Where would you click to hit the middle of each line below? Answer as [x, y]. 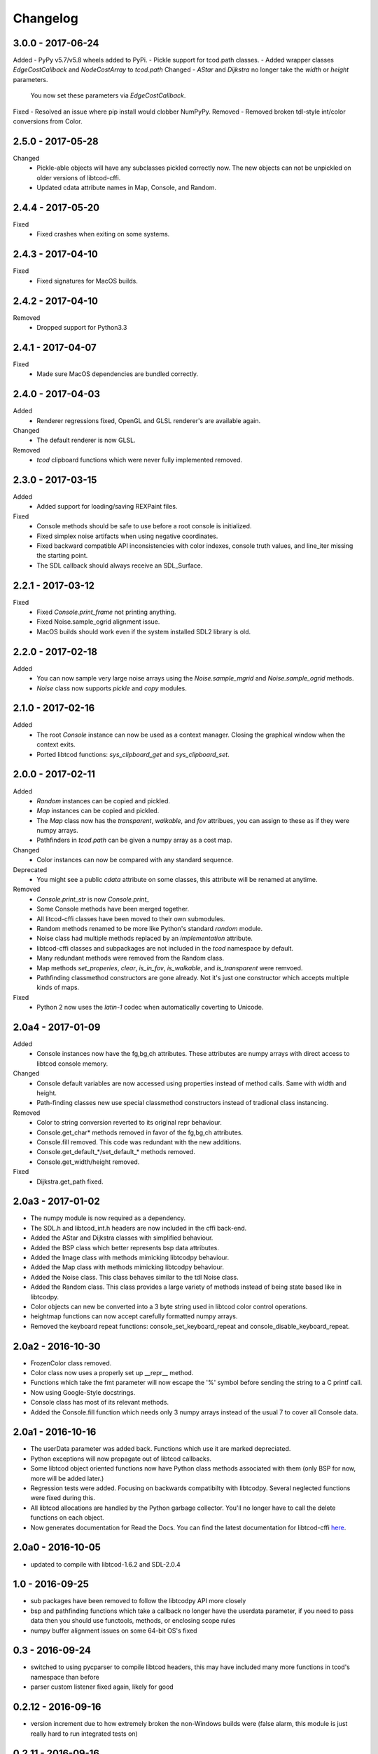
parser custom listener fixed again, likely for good [102, 1687]
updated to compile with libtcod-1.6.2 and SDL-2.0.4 [106, 1564]
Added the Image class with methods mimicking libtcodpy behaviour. [130, 1257]
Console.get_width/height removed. [88, 1162]
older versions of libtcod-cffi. [79, 178]
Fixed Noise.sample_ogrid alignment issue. [98, 622]
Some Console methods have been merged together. [113, 909]
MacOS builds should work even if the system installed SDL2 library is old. [144, 631]
